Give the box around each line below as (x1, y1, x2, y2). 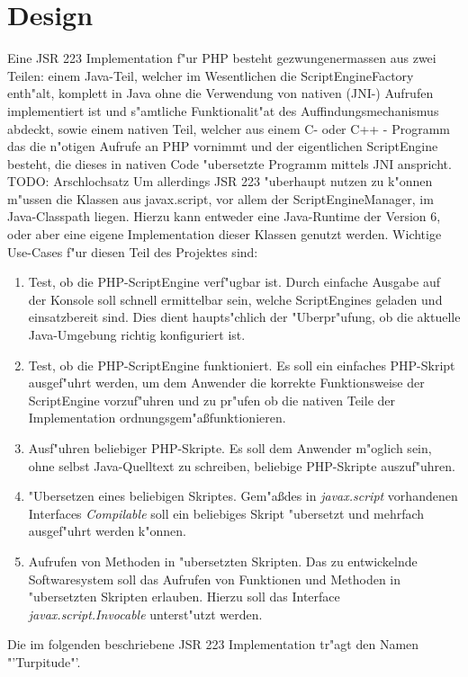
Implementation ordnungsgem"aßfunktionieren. (28, 408, 286, 427)
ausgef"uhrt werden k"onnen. (28, 521, 186, 540)
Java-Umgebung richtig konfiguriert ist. (28, 325, 246, 344)
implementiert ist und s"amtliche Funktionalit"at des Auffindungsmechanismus (7, 101, 439, 120)
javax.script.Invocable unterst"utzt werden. (28, 604, 263, 623)
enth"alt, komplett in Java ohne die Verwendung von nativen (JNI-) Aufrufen (7, 84, 434, 102)
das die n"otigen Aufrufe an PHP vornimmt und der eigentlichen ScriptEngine (7, 137, 438, 156)
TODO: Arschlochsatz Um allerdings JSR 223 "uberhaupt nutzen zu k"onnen (7, 172, 433, 191)
